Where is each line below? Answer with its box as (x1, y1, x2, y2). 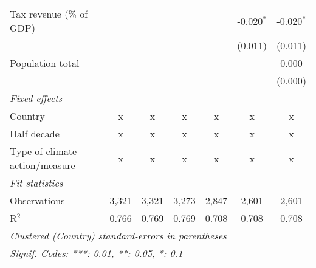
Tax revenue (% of (10, 7, 88, 21)
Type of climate (10, 144, 77, 158)
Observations (10, 193, 65, 207)
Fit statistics (10, 176, 63, 190)
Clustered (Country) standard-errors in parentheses (10, 228, 227, 242)
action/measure (10, 158, 75, 172)
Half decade (10, 126, 60, 140)
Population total (10, 56, 80, 70)
